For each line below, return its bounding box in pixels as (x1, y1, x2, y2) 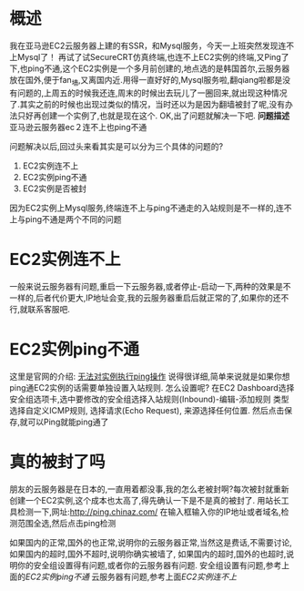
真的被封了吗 (9, 452, 106, 472)
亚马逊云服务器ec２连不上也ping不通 (9, 121, 147, 132)
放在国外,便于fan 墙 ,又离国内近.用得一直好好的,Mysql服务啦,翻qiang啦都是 (9, 74, 283, 87)
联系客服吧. (27, 303, 71, 314)
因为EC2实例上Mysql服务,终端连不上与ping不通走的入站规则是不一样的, (9, 202, 277, 213)
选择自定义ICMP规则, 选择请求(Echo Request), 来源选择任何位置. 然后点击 (9, 404, 285, 415)
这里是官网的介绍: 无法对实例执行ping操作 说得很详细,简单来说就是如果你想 (9, 371, 290, 382)
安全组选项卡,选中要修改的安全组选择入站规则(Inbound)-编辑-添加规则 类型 (9, 393, 289, 404)
